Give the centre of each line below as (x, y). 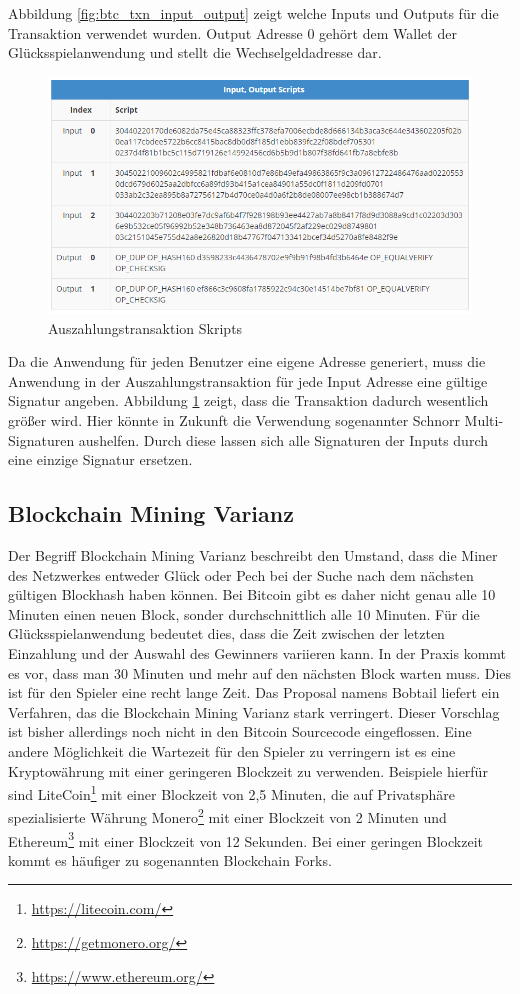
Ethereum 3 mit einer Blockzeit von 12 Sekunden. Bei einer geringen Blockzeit (245, 839)
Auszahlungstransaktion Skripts (145, 327)
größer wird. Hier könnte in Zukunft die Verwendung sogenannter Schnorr (234, 420)
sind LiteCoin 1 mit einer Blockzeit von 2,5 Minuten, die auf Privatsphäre (231, 792)
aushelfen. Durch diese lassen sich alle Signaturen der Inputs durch (283, 439)
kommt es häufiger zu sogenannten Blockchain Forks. (170, 859)
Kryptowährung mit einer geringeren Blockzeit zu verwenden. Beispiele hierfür (248, 770)
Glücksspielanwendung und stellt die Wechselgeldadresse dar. (195, 52)
